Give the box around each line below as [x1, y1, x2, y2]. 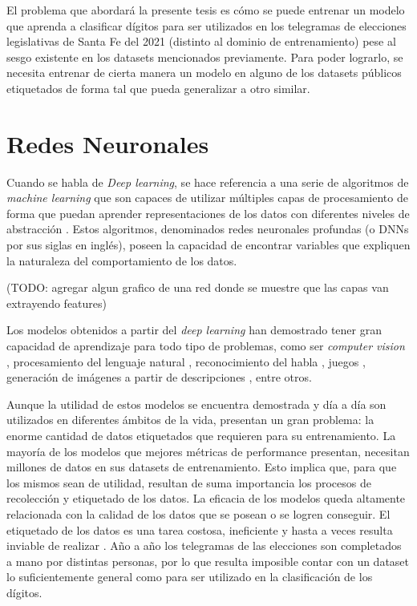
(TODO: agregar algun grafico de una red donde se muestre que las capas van [6, 279, 389, 296]
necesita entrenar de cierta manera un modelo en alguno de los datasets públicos [6, 64, 402, 81]
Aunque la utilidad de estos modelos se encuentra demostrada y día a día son [6, 395, 387, 412]
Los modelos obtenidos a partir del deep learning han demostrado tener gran [6, 321, 383, 338]
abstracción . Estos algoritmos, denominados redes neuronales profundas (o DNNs [6, 220, 409, 237]
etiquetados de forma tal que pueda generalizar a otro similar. [6, 79, 310, 96]
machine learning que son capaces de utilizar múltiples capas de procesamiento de [6, 189, 408, 206]
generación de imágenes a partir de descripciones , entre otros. [6, 369, 312, 386]
